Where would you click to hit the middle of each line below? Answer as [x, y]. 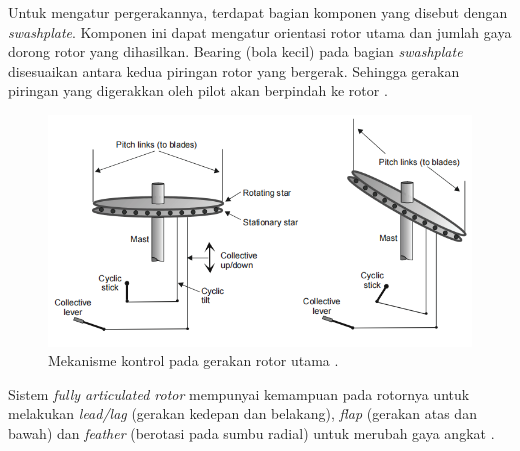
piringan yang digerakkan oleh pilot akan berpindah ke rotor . [198, 90]
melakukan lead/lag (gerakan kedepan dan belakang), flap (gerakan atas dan [242, 413]
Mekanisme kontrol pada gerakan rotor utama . [193, 360]
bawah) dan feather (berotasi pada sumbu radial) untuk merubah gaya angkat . [251, 432]
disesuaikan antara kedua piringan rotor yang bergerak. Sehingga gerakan [234, 70]
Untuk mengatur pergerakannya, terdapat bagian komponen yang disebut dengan [258, 12]
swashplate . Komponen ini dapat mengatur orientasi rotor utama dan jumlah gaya [260, 31]
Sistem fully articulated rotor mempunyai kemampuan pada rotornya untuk [239, 393]
